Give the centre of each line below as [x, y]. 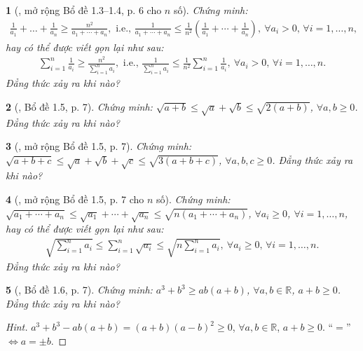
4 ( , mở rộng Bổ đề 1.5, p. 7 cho [75, 199]
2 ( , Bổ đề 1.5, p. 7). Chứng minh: [79, 106]
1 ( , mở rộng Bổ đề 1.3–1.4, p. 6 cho [84, 10]
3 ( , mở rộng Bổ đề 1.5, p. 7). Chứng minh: [99, 146]
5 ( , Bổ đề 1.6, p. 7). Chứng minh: [79, 290]
